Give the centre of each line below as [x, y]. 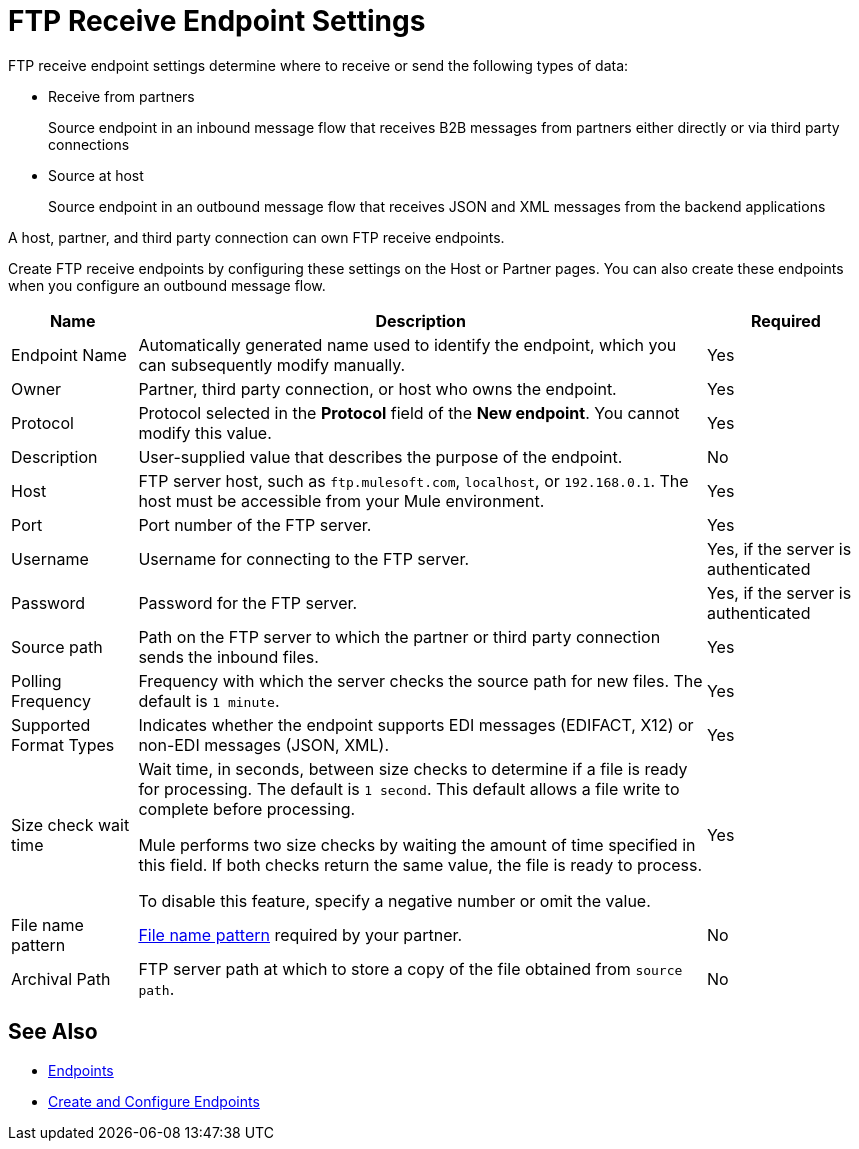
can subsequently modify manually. [272, 364]
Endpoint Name [69, 354]
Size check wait [70, 824]
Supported [51, 724]
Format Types [63, 744]
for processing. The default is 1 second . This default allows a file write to [409, 788]
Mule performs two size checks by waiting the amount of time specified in [417, 844]
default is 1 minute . [209, 700]
